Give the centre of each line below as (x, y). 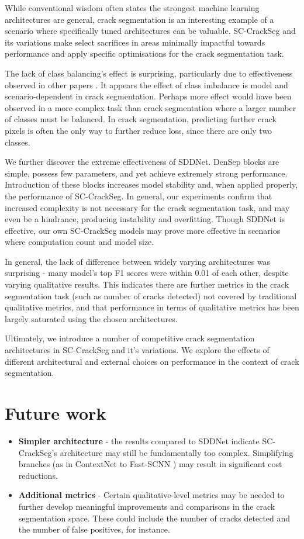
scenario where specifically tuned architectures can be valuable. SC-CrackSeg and (150, 31)
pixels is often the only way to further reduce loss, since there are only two (139, 130)
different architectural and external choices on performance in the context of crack (152, 361)
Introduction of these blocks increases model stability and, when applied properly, (151, 184)
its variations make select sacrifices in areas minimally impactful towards (135, 42)
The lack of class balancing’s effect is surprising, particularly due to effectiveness (149, 73)
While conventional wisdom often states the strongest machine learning (132, 8)
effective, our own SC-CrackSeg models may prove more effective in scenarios (143, 230)
